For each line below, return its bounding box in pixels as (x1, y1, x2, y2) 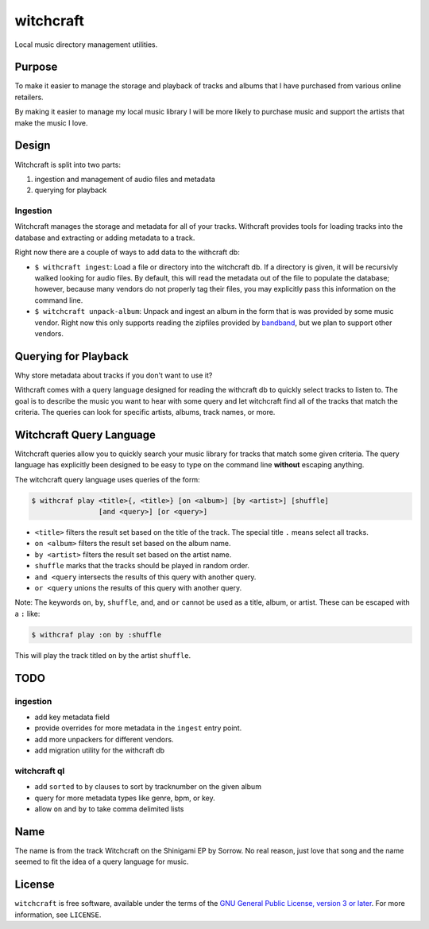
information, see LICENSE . (14, 910, 102, 919)
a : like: (14, 609, 41, 618)
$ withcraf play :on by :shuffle (31, 630, 162, 639)
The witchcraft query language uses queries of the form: (14, 474, 200, 484)
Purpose (14, 60, 58, 74)
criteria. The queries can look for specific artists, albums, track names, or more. (14, 408, 276, 417)
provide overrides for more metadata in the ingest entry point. (34, 723, 242, 733)
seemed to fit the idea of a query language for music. (14, 857, 189, 866)
